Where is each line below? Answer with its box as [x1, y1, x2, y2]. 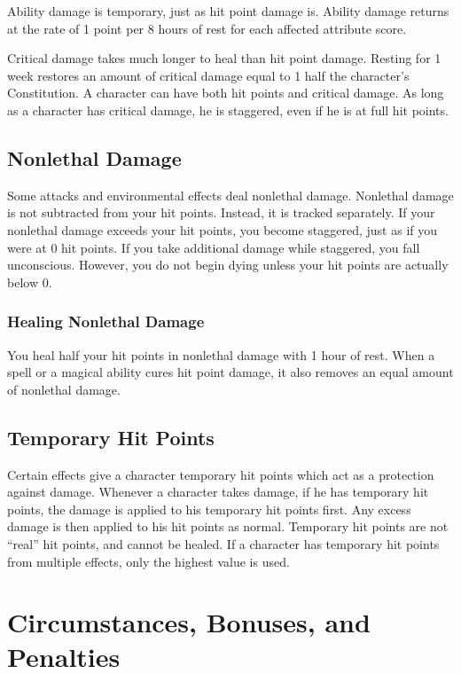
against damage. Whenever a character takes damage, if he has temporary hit [7, 482, 429, 501]
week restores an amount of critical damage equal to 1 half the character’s [7, 66, 410, 84]
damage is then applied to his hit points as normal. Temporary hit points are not [7, 517, 449, 536]
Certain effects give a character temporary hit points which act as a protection [7, 465, 434, 483]
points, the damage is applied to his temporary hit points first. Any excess [7, 499, 411, 518]
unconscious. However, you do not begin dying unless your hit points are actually [7, 255, 449, 274]
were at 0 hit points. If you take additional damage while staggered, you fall [7, 238, 420, 256]
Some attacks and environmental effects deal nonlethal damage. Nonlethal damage [7, 185, 454, 204]
